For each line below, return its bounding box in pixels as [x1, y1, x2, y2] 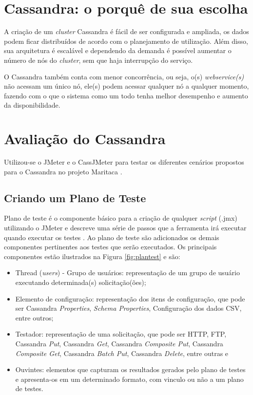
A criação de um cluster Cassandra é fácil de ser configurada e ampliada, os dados [4, 26, 249, 37]
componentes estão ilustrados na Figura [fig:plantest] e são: [4, 251, 180, 261]
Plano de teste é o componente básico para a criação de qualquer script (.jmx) [4, 213, 237, 223]
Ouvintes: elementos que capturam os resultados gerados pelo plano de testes [15, 364, 246, 375]
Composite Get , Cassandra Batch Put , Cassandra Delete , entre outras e [15, 348, 229, 358]
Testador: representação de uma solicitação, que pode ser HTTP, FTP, [15, 329, 227, 339]
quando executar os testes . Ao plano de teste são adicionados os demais [4, 232, 219, 242]
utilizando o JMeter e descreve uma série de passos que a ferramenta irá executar [4, 222, 247, 232]
